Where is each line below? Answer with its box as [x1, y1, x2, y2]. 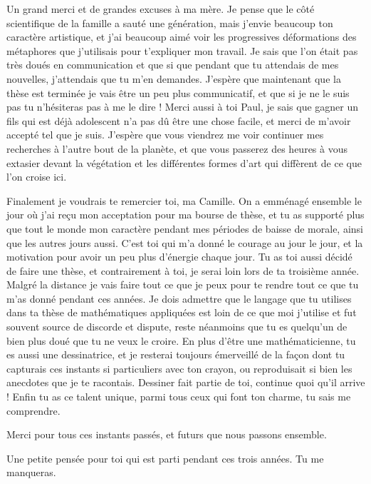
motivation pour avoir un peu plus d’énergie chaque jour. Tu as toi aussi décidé [6, 249, 352, 264]
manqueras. [6, 465, 56, 480]
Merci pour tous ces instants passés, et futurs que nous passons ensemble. [6, 427, 327, 442]
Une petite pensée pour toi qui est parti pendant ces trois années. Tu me [6, 450, 324, 465]
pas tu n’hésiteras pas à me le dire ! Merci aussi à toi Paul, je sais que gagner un [6, 99, 359, 114]
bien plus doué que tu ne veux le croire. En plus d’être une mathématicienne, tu [6, 333, 356, 348]
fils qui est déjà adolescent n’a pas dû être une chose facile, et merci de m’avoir [6, 113, 351, 128]
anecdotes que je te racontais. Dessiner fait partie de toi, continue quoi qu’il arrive [6, 375, 365, 390]
